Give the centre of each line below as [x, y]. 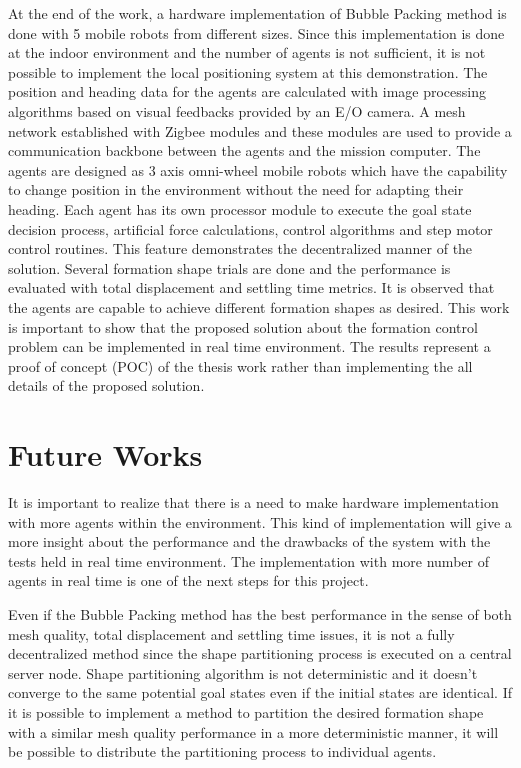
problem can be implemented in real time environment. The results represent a [249, 346]
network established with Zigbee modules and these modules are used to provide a [260, 130]
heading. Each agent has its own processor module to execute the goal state [240, 208]
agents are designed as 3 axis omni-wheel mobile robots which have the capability [258, 169]
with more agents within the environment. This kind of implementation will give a [260, 521]
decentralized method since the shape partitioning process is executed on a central [260, 653]
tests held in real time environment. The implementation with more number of [248, 560]
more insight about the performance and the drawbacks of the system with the [249, 541]
